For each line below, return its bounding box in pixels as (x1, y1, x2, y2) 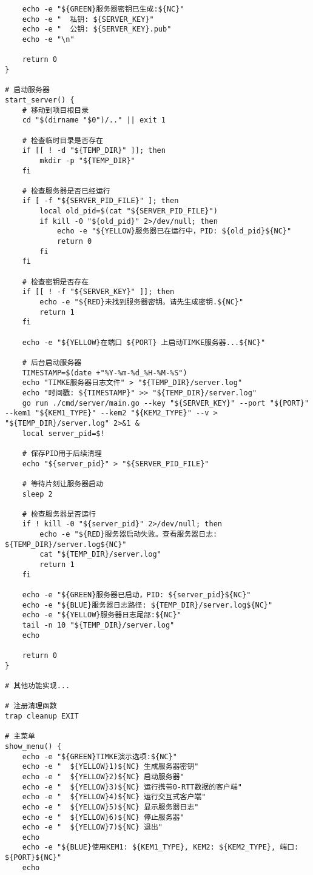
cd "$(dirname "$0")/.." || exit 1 (22, 116, 166, 125)
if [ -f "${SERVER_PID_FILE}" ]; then (22, 196, 179, 206)
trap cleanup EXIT (5, 711, 79, 720)
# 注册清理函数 (5, 702, 57, 711)
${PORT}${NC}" (5, 853, 62, 862)
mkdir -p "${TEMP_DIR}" (39, 156, 135, 165)
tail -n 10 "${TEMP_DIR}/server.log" (22, 621, 175, 630)
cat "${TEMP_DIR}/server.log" (39, 550, 161, 559)
